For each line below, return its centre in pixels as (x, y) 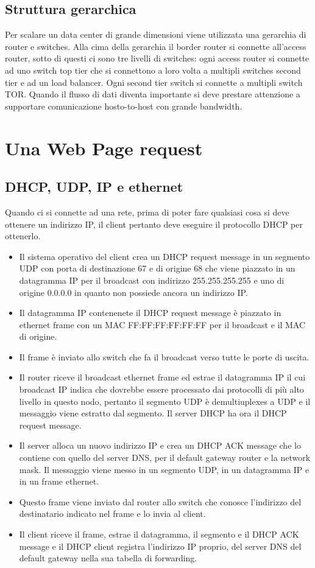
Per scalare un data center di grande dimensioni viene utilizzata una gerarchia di (156, 34)
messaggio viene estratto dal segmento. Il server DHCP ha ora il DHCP (153, 413)
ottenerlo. (23, 236)
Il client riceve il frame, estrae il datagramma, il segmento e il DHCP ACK (159, 534)
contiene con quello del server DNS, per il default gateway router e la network (165, 458)
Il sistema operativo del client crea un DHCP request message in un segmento (165, 256)
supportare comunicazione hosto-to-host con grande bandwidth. (124, 106)
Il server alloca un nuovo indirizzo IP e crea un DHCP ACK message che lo (160, 445)
